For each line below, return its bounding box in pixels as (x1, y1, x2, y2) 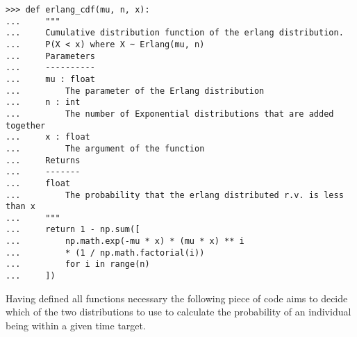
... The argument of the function (6, 143, 205, 154)
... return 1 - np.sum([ (6, 224, 140, 235)
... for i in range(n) (6, 259, 150, 270)
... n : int (6, 97, 81, 108)
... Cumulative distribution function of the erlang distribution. (6, 28, 344, 38)
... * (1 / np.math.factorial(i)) (6, 247, 205, 258)
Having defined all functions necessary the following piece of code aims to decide (6, 290, 348, 305)
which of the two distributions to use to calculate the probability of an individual (6, 304, 351, 319)
